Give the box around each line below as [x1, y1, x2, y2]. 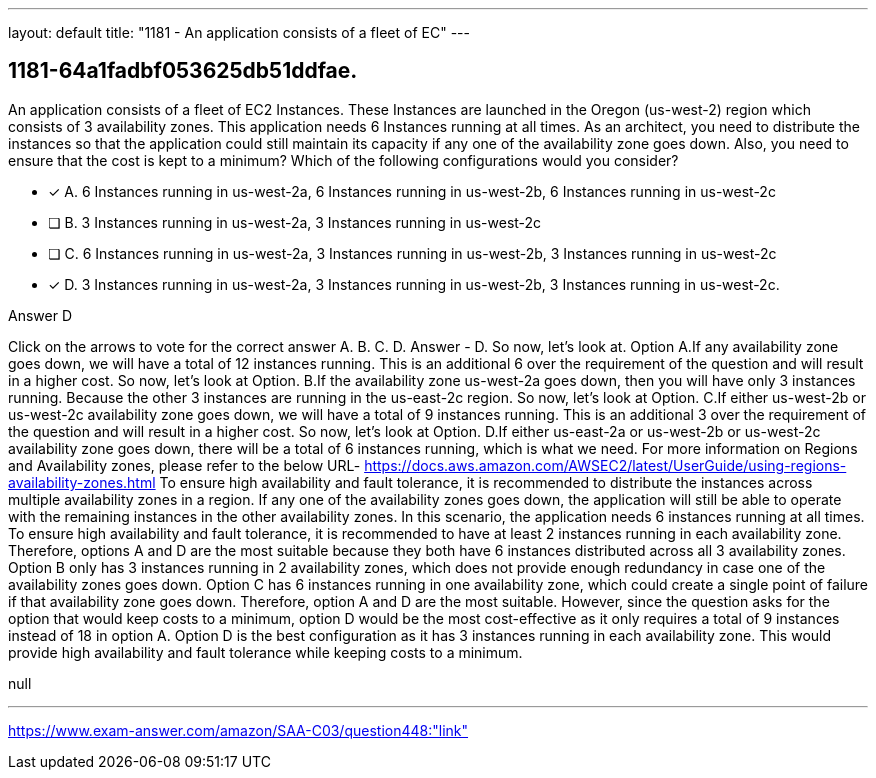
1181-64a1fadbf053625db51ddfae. [8, 58, 358, 84]
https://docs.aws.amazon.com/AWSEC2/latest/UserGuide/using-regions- [364, 456, 847, 474]
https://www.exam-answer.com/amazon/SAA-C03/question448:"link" [8, 721, 469, 739]
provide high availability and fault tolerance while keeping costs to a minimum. [8, 643, 523, 661]
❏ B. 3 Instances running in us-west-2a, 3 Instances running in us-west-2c [48, 213, 542, 231]
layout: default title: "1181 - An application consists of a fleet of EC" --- [8, 24, 470, 41]
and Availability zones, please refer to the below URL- [8, 456, 361, 474]
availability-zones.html [8, 473, 156, 491]
